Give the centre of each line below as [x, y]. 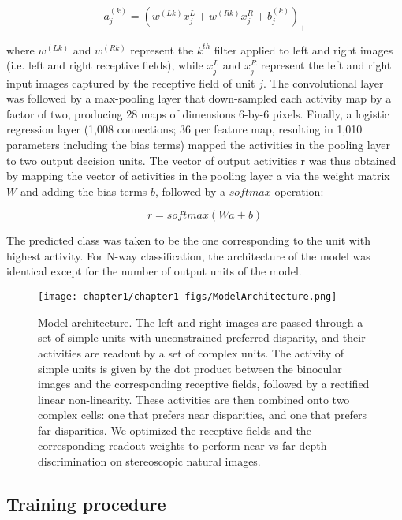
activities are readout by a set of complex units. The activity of [191, 352]
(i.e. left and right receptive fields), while [105, 65]
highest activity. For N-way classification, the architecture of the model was [188, 255]
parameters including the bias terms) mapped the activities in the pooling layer [198, 144]
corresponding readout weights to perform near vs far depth [182, 445]
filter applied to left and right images [303, 49]
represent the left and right [326, 65]
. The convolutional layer [324, 82]
